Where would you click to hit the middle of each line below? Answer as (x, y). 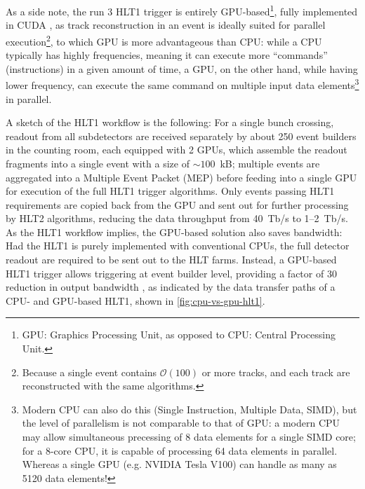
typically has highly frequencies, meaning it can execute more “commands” (167, 55)
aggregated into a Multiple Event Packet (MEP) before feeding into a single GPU (181, 177)
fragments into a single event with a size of (98, 163)
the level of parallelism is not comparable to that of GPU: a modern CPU (181, 423)
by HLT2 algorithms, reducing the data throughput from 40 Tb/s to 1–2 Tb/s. (177, 218)
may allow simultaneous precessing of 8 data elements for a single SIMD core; (189, 436)
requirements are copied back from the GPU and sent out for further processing (177, 204)
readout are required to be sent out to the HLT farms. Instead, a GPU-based (171, 260)
